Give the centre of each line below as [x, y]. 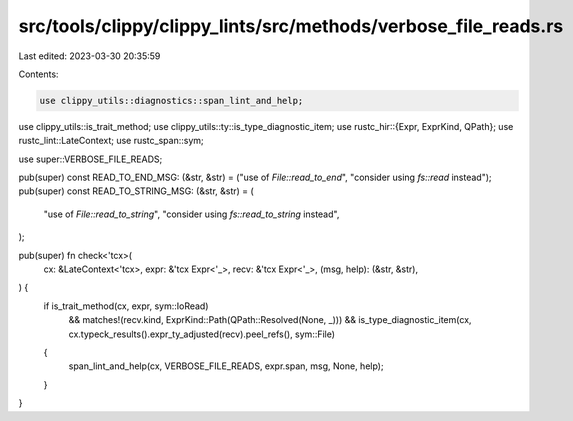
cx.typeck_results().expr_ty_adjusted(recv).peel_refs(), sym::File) [201, 334]
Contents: [38, 74]
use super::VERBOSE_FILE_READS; [90, 159]
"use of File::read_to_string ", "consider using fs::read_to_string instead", [191, 214]
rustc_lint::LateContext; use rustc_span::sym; [111, 141]
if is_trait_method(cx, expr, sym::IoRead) [126, 306]
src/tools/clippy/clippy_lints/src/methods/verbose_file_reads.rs [291, 26]
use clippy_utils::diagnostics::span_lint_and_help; [171, 100]
